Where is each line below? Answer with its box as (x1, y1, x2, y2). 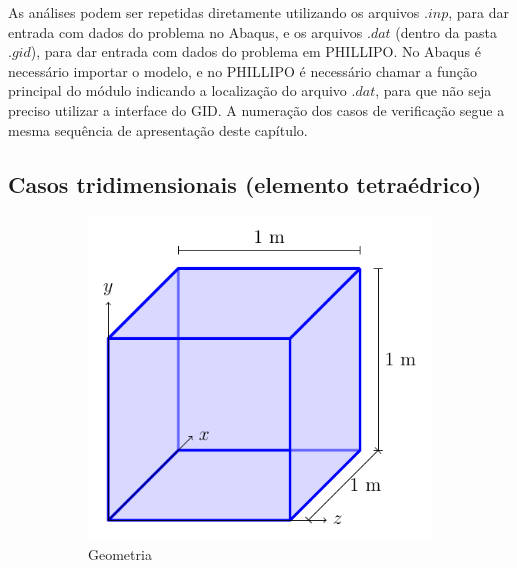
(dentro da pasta (395, 21, 497, 42)
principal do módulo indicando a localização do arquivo (8, 80, 347, 101)
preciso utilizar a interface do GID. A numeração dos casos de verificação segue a (8, 99, 505, 120)
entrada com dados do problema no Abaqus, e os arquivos (8, 21, 363, 42)
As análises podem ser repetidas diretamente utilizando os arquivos (8, 2, 420, 22)
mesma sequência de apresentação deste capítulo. (8, 119, 308, 140)
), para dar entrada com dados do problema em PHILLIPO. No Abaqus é (30, 41, 481, 62)
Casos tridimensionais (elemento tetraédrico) (8, 168, 482, 199)
